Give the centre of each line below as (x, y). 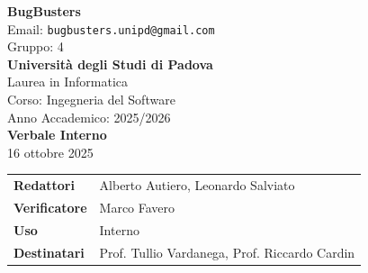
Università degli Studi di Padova (110, 64)
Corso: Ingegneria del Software (91, 100)
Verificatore (50, 207)
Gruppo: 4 (36, 46)
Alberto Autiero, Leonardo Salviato (197, 185)
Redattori (44, 185)
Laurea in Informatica (68, 82)
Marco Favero (137, 207)
